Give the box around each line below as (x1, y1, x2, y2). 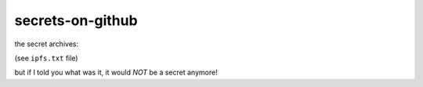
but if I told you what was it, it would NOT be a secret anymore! (14, 67, 219, 78)
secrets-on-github (14, 12, 138, 29)
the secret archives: (14, 39, 78, 49)
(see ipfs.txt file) (14, 53, 78, 63)
